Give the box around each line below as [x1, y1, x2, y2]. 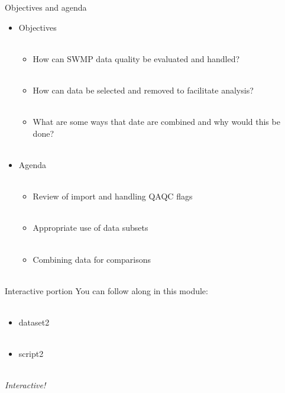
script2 [18, 347, 44, 360]
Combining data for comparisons [33, 253, 151, 265]
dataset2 [18, 315, 50, 328]
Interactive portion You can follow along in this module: [5, 284, 208, 297]
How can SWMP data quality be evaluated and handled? [33, 52, 240, 65]
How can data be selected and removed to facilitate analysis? [33, 83, 254, 96]
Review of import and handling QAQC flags [33, 190, 193, 202]
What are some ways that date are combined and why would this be [33, 115, 280, 128]
